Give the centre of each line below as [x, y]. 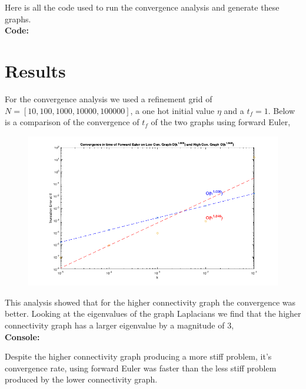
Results [35, 70]
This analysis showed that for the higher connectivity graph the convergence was [150, 302]
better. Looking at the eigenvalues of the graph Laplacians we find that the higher [153, 313]
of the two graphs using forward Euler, [221, 122]
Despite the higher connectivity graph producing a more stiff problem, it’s [138, 356]
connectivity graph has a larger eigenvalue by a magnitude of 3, [119, 325]
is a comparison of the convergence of [72, 122]
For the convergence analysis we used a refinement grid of [109, 98]
